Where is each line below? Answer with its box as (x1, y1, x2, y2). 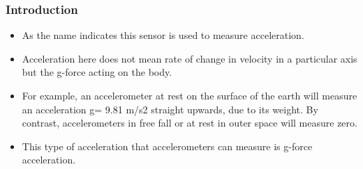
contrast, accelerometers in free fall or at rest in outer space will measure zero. (22, 115, 357, 130)
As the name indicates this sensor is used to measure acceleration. (22, 28, 304, 42)
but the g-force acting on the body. (22, 65, 172, 79)
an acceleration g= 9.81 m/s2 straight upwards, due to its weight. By (22, 102, 318, 116)
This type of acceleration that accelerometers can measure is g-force (22, 138, 313, 153)
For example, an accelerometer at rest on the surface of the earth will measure (22, 88, 357, 102)
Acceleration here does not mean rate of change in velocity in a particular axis (22, 51, 357, 65)
